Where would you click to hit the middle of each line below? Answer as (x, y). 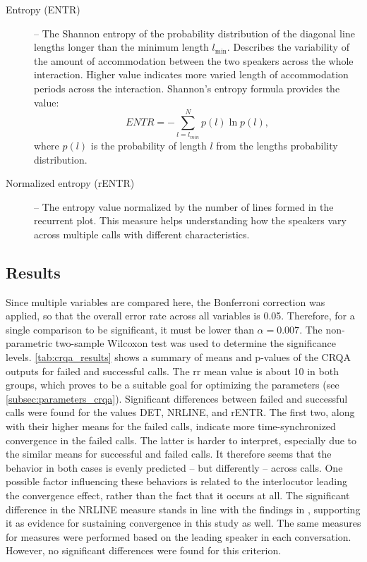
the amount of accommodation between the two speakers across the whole (194, 60)
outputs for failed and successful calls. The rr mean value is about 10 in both (172, 371)
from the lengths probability (277, 145)
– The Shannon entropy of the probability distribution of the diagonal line (194, 33)
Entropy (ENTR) (43, 9)
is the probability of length (149, 145)
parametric (29, 343)
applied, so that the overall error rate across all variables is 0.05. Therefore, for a (180, 316)
